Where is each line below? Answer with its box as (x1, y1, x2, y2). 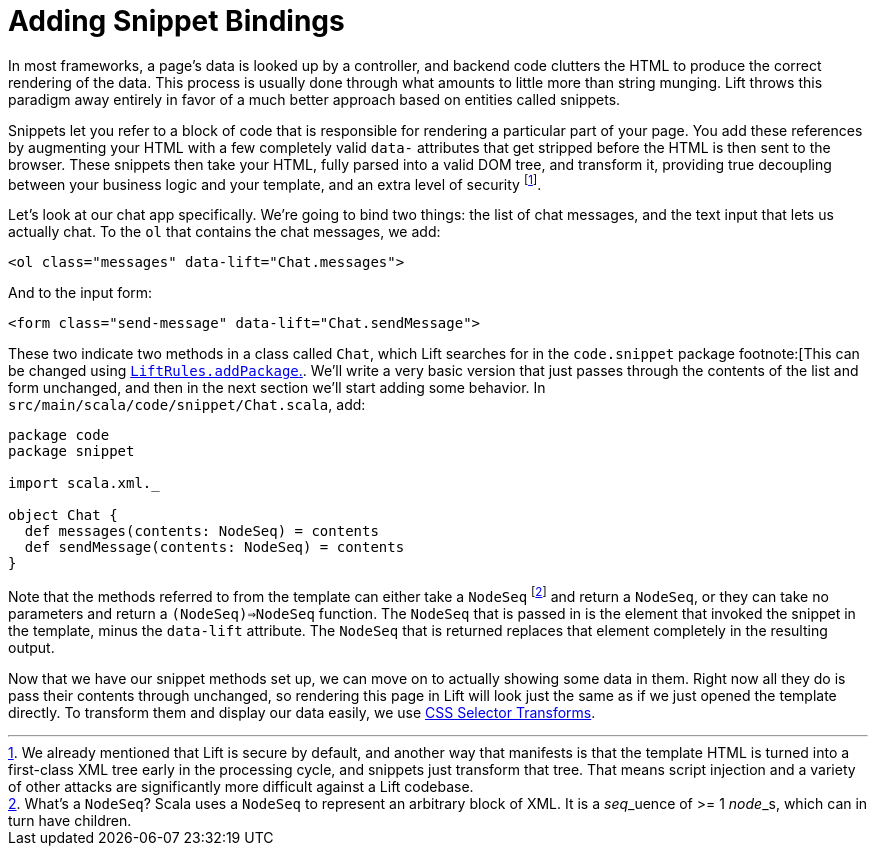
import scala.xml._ (8, 475, 160, 492)
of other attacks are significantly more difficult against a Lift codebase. (8, 778, 474, 796)
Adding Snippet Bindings (8, 4, 345, 38)
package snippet (8, 443, 135, 460)
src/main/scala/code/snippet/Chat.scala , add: (8, 396, 366, 414)
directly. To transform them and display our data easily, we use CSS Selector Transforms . (8, 704, 596, 722)
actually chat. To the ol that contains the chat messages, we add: (8, 223, 441, 241)
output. (8, 639, 55, 657)
